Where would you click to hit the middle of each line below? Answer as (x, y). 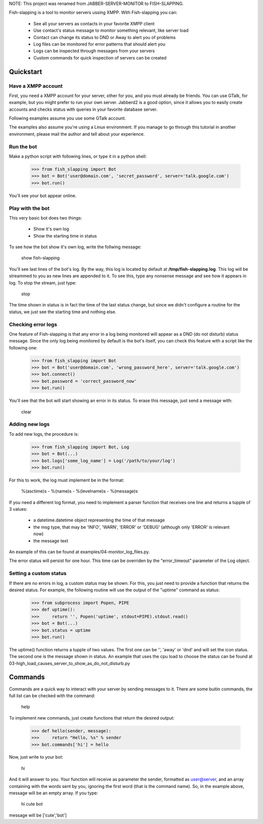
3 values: (18, 509)
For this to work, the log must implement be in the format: (66, 480)
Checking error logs (33, 324)
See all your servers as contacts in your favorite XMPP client (94, 23)
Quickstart (26, 71)
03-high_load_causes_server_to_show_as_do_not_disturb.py (69, 663)
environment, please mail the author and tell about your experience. (77, 134)
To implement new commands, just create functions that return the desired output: (92, 718)
